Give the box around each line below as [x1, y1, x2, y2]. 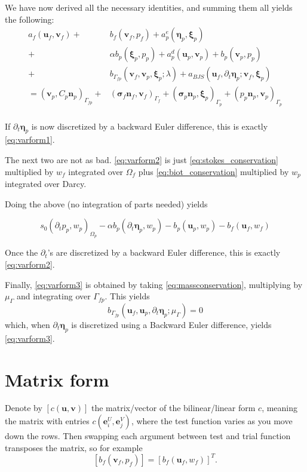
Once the [5, 246, 38, 259]
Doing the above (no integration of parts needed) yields [5, 197, 208, 210]
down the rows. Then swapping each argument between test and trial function [5, 430, 291, 442]
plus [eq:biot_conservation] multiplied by [138, 165, 289, 177]
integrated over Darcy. [5, 177, 87, 189]
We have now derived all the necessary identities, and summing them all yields [5, 1, 293, 13]
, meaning [262, 401, 298, 414]
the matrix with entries [5, 415, 90, 427]
